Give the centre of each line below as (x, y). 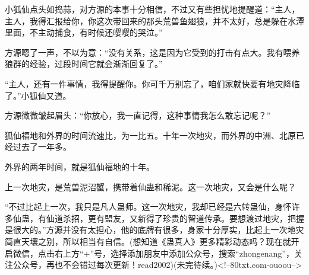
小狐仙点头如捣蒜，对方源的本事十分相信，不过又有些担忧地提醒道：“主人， (152, 9)
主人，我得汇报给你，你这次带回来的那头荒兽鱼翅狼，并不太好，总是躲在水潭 (154, 20)
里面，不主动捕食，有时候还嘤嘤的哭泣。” (84, 32)
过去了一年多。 (42, 147)
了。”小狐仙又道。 (38, 95)
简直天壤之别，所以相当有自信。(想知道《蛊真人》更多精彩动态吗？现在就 (148, 241)
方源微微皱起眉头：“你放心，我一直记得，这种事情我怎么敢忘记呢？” (138, 115)
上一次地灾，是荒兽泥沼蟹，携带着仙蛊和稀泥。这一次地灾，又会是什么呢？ (150, 186)
